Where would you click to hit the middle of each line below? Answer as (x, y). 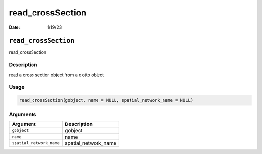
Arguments (23, 114)
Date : (15, 27)
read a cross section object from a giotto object (57, 75)
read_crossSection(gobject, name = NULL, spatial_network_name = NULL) (106, 100)
